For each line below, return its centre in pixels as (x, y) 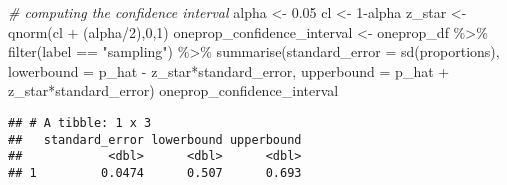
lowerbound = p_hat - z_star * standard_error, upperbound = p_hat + (229, 70)
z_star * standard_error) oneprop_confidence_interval (173, 90)
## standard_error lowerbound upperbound (155, 139)
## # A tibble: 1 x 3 (80, 122)
